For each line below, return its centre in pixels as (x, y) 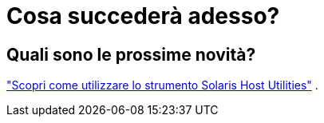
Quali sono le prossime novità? (131, 54)
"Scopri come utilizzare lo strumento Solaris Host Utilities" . (162, 85)
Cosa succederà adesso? (143, 16)
